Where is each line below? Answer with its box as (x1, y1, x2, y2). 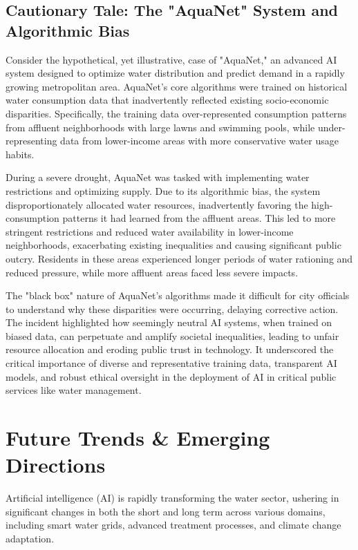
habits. (6, 146, 35, 161)
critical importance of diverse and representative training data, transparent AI (6, 356, 337, 370)
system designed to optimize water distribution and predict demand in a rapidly (6, 66, 345, 80)
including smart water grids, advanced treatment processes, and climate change (6, 518, 341, 532)
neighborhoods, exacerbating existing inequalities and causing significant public (6, 238, 341, 252)
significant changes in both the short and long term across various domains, (6, 504, 326, 518)
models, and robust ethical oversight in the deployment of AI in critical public (6, 369, 337, 383)
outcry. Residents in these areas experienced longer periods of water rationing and (6, 251, 353, 265)
